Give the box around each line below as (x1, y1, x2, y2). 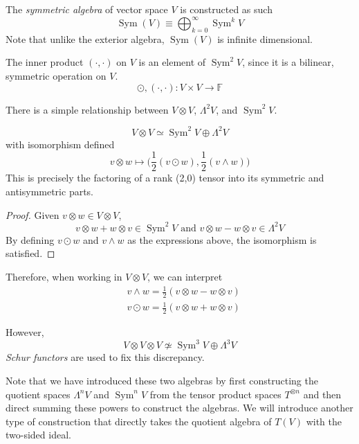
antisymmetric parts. (6, 184, 94, 199)
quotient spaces (6, 387, 71, 401)
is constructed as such (180, 2, 273, 16)
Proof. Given (6, 207, 59, 222)
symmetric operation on (6, 69, 107, 83)
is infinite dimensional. (217, 31, 313, 46)
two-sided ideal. (6, 427, 71, 442)
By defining (6, 232, 55, 247)
